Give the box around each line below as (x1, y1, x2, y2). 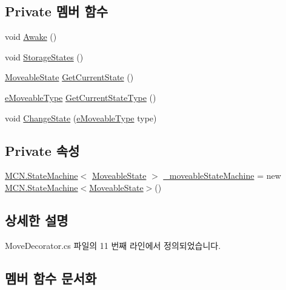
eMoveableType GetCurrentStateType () (5, 91, 156, 103)
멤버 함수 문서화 (5, 268, 97, 287)
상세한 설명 (5, 210, 68, 229)
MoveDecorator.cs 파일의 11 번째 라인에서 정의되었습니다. (5, 239, 221, 251)
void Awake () (5, 30, 57, 43)
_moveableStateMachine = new (163, 169, 281, 182)
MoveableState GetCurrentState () (5, 71, 134, 83)
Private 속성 (5, 141, 80, 159)
